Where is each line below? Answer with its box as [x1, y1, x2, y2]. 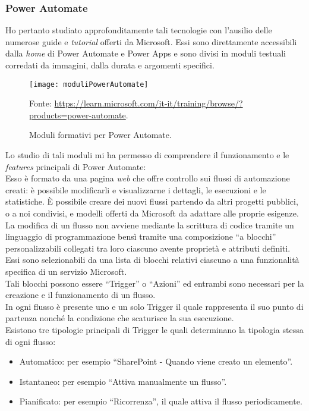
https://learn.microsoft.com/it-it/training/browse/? [54, 97, 243, 109]
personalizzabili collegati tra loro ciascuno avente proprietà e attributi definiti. [5, 241, 291, 254]
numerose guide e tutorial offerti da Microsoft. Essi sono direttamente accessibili [5, 35, 297, 48]
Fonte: [29, 97, 52, 109]
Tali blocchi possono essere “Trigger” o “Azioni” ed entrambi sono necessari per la [5, 277, 304, 289]
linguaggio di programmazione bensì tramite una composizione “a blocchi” [5, 230, 276, 243]
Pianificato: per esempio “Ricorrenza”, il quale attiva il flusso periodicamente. [19, 395, 302, 407]
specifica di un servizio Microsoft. [5, 265, 127, 277]
